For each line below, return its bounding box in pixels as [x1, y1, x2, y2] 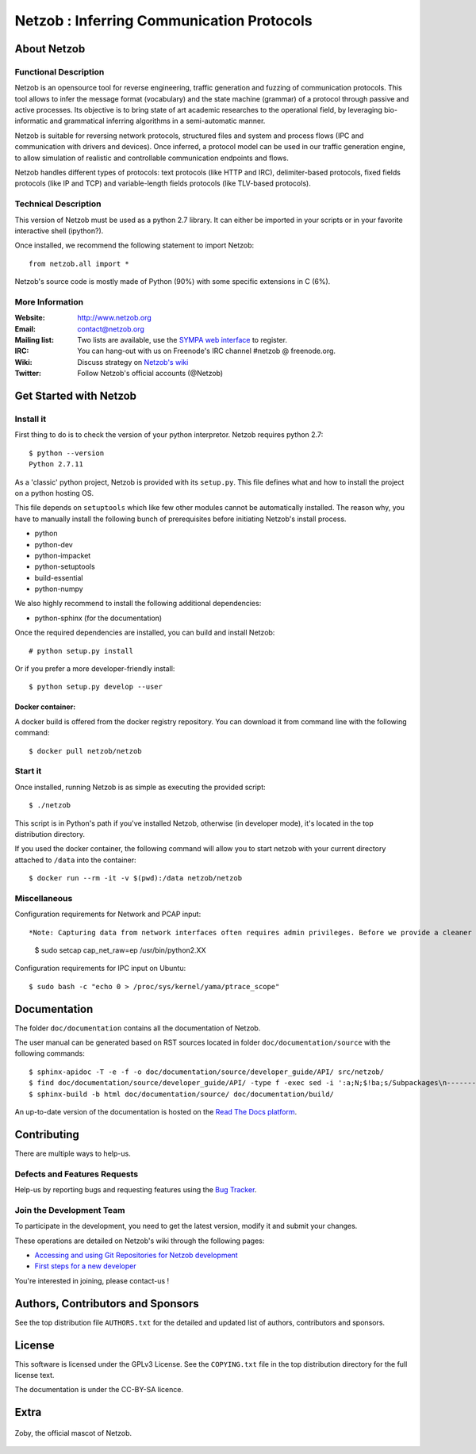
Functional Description [14, 66, 105, 77]
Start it [14, 765, 42, 777]
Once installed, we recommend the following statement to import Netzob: [14, 240, 255, 250]
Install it [14, 413, 47, 424]
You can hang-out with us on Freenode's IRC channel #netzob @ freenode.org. [77, 346, 336, 356]
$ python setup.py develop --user [29, 682, 163, 692]
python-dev [34, 539, 73, 549]
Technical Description [14, 198, 102, 209]
